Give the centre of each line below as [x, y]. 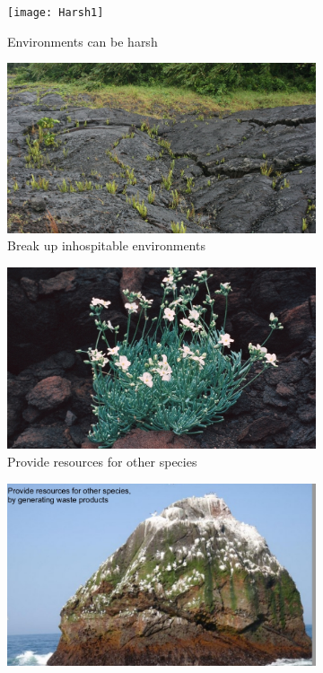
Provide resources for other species [102, 462]
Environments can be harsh [83, 41]
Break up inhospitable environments [106, 245]
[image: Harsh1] [56, 13]
